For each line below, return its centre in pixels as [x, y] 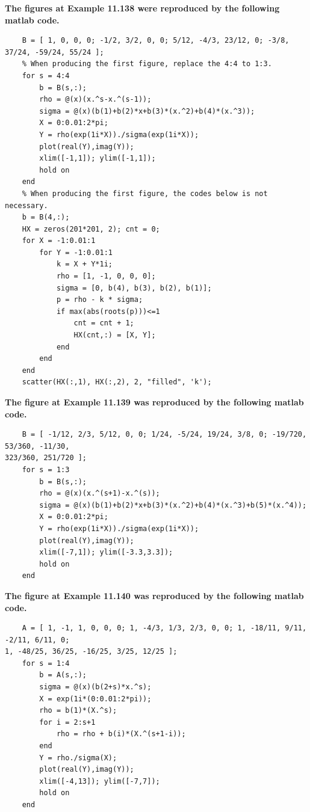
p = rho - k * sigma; [100, 300]
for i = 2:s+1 [67, 722]
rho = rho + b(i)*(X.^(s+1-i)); [121, 734]
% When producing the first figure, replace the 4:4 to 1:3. [147, 64]
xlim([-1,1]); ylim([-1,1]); [98, 158]
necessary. [26, 205]
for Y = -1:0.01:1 [76, 252]
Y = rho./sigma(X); [78, 758]
